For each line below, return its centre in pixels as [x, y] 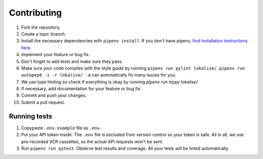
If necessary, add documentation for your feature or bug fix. [81, 89]
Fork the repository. [41, 27]
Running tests [31, 116]
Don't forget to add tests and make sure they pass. [72, 61]
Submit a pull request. [43, 102]
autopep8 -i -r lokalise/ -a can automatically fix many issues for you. [99, 75]
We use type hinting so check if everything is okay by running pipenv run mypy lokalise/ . [110, 82]
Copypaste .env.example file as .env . [61, 128]
